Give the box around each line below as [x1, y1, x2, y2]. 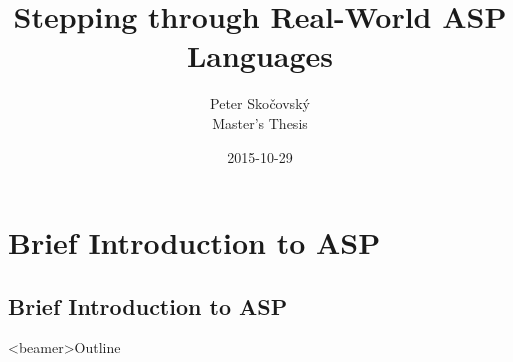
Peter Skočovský [210, 93, 310, 114]
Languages [186, 35, 334, 76]
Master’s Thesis [212, 112, 308, 133]
